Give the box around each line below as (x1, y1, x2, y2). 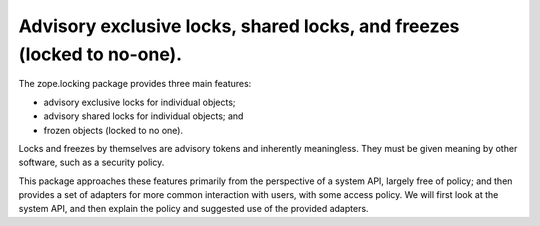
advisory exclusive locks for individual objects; (43, 96, 236, 108)
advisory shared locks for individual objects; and (43, 110, 244, 122)
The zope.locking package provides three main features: (18, 78, 252, 90)
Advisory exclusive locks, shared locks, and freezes (18, 15, 460, 37)
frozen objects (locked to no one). (43, 124, 184, 136)
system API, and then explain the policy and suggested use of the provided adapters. (18, 203, 369, 215)
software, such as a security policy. (18, 156, 165, 169)
